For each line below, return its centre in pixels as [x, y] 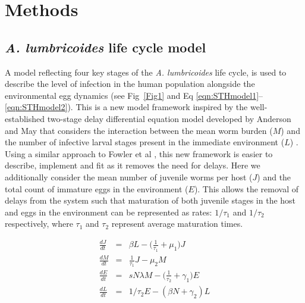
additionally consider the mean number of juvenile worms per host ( [129, 177]
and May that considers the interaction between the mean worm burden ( [139, 130]
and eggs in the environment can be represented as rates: [109, 212]
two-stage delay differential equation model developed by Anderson [169, 118]
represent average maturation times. [177, 224]
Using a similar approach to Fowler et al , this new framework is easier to [139, 153]
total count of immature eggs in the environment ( [97, 188]
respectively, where [39, 224]
